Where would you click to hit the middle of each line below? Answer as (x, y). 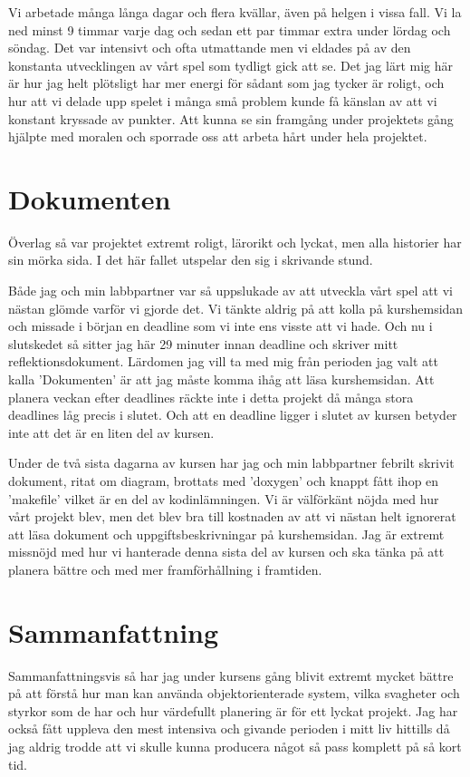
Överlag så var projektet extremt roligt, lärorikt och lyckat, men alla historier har (235, 242)
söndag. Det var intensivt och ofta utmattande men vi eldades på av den (210, 48)
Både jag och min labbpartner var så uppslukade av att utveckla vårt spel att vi (230, 291)
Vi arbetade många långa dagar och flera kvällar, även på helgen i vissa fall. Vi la (235, 12)
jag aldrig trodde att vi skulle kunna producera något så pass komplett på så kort (235, 747)
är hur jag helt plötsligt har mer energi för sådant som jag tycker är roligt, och (226, 83)
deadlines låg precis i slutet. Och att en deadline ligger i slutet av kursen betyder (233, 415)
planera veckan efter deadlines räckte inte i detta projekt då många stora (211, 397)
